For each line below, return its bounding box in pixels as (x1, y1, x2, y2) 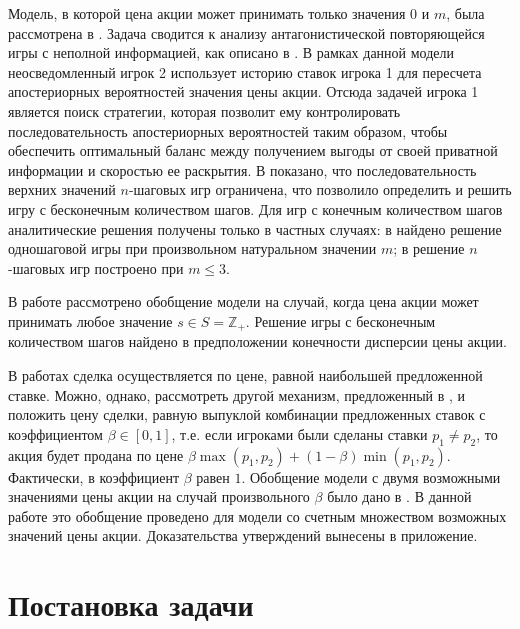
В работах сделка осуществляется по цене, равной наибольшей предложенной (8, 364, 483, 385)
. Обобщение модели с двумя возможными (241, 466, 501, 487)
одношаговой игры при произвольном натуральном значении (8, 238, 377, 259)
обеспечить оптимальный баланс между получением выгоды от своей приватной (8, 140, 498, 161)
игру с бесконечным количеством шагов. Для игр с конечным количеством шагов (8, 198, 503, 219)
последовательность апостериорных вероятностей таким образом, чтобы (8, 120, 448, 141)
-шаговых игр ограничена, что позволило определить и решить (128, 179, 512, 200)
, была (446, 3, 485, 23)
